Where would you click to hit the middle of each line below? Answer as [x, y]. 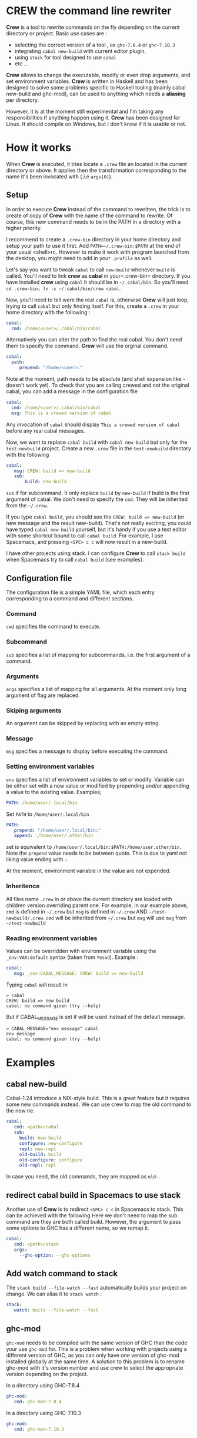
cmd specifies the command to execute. [54, 627]
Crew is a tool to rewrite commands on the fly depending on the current [93, 27]
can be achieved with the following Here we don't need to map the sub [92, 1216]
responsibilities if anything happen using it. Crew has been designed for [93, 117]
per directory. [23, 100]
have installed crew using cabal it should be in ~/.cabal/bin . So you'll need [97, 282]
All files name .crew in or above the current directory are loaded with [89, 899]
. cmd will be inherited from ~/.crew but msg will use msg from [115, 918]
